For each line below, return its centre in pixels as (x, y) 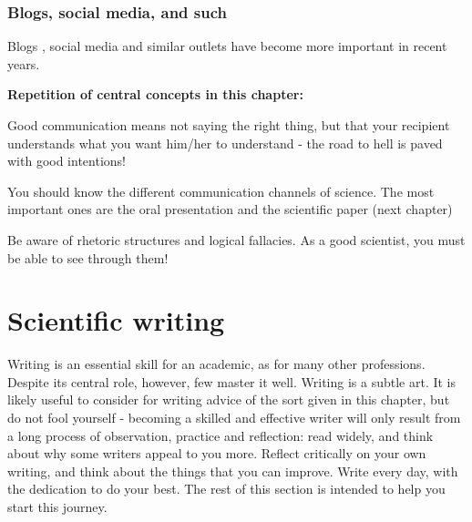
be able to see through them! (88, 257)
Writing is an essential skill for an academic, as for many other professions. (216, 364)
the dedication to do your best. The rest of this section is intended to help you (226, 489)
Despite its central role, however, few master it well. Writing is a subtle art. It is (232, 381)
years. (24, 63)
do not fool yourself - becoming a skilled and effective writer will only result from (234, 418)
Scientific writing (116, 320)
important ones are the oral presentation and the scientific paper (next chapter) (230, 209)
